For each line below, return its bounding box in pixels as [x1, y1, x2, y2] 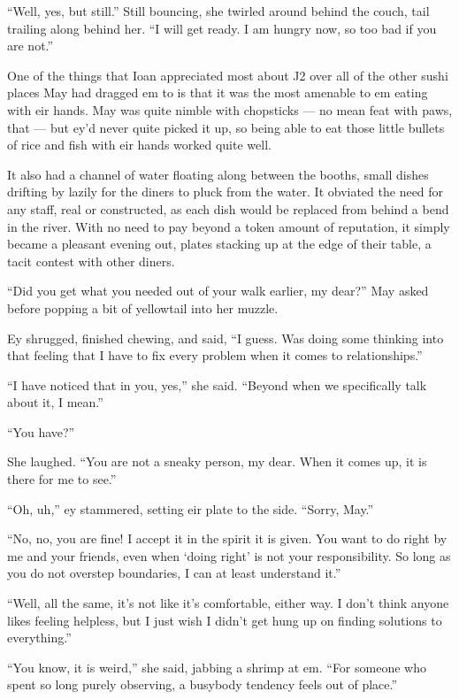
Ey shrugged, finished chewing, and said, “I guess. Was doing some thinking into [7, 328, 444, 347]
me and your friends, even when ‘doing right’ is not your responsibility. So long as [7, 546, 451, 565]
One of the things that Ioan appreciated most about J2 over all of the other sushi [7, 65, 448, 84]
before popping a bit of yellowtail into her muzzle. [7, 298, 279, 317]
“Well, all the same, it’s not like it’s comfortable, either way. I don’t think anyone [7, 594, 449, 612]
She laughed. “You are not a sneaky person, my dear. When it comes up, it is [7, 452, 427, 471]
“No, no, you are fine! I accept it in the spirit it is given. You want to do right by [7, 529, 448, 548]
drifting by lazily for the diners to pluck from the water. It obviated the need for [7, 182, 444, 201]
